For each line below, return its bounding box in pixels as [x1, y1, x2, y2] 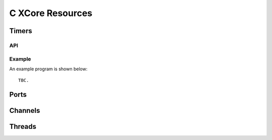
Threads [9, 122, 37, 131]
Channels [9, 106, 40, 115]
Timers [9, 27, 32, 35]
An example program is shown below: [9, 66, 88, 72]
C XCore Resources [9, 8, 93, 19]
